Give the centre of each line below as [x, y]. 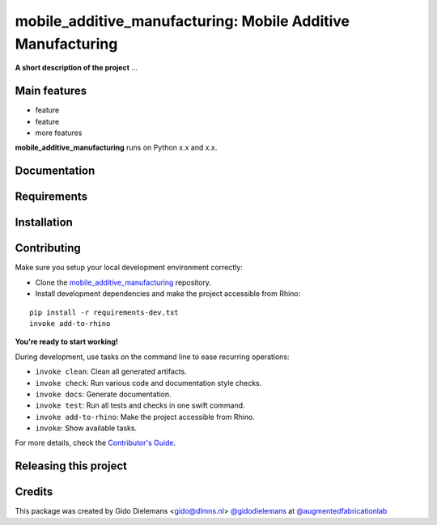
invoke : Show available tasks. [86, 428]
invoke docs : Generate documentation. [103, 394]
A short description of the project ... [76, 68]
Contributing [48, 248]
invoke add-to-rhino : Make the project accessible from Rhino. [145, 417]
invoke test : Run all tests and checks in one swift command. [140, 405]
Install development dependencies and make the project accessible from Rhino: [168, 294]
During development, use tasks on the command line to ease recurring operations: [153, 357]
